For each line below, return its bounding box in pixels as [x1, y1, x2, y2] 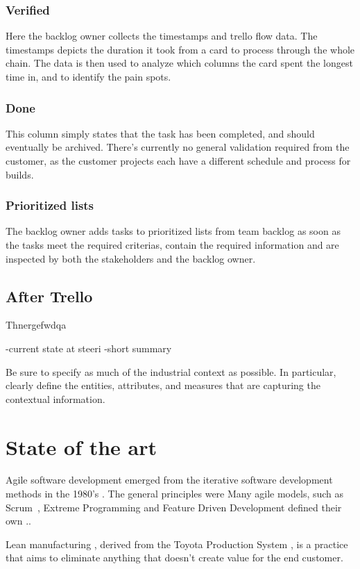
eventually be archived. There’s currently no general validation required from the [6, 140, 350, 154]
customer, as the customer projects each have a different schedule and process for [6, 154, 351, 167]
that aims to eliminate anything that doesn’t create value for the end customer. [6, 550, 343, 565]
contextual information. [6, 391, 105, 406]
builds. [6, 167, 34, 181]
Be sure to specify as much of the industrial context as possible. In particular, [6, 364, 336, 379]
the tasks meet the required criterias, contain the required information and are [6, 238, 339, 251]
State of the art [6, 432, 157, 461]
